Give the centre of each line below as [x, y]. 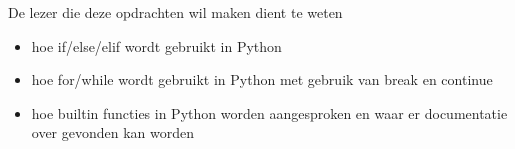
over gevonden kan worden [113, 132]
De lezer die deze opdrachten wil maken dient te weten [175, 12]
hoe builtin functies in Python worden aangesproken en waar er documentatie [269, 112]
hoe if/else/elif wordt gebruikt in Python [156, 45]
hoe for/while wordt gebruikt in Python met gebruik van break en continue [262, 79]
